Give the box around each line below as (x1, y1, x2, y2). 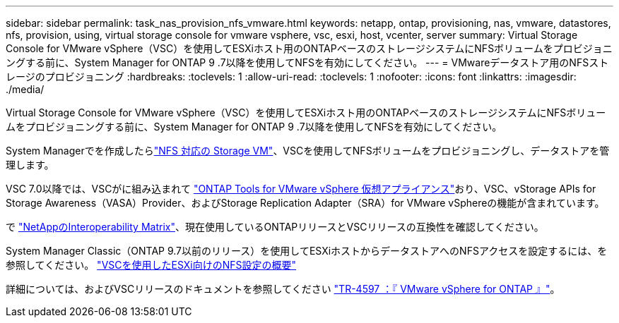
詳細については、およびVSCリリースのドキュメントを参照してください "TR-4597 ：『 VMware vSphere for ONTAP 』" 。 (6, 283, 560, 295)
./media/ (6, 83, 45, 95)
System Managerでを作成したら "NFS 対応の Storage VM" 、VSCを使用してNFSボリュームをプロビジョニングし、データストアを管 (6, 145, 610, 157)
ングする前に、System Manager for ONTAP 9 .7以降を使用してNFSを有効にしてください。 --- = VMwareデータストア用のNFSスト (6, 56, 609, 68)
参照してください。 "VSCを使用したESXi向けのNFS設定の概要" (6, 259, 297, 271)
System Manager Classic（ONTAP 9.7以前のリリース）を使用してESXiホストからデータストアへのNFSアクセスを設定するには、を (6, 245, 608, 257)
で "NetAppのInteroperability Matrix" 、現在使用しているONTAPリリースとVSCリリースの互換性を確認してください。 (6, 221, 544, 233)
